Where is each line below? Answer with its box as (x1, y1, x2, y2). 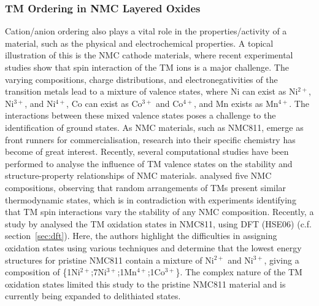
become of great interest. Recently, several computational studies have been (5, 145, 289, 158)
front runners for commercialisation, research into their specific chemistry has (5, 133, 296, 146)
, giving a (264, 253, 299, 266)
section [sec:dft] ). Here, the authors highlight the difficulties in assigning (5, 229, 277, 242)
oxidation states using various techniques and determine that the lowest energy (5, 241, 302, 254)
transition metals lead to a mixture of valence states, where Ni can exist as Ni (5, 85, 298, 98)
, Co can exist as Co (66, 96, 142, 109)
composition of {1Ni (5, 265, 80, 278)
